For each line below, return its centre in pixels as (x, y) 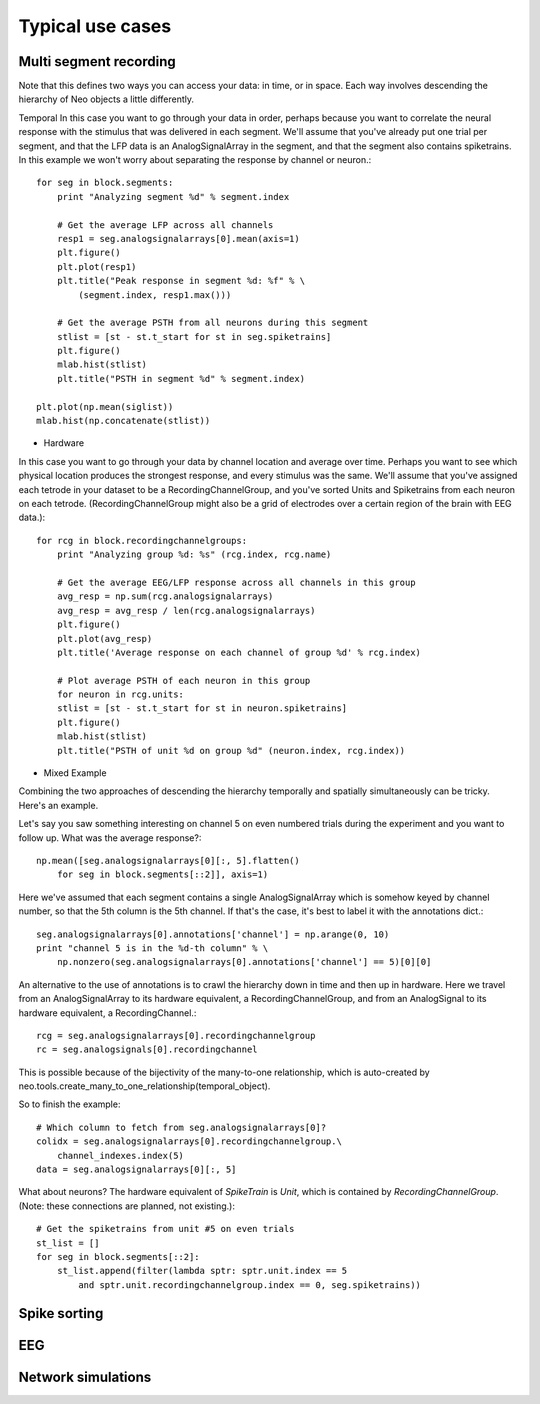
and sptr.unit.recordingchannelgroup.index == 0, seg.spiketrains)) (250, 1284)
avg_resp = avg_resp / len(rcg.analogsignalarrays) (186, 610)
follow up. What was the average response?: (110, 837)
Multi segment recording (97, 61)
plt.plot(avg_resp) (104, 638)
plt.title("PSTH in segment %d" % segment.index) (180, 378)
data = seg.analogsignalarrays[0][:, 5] (136, 1169)
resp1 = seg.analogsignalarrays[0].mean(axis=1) (178, 238)
